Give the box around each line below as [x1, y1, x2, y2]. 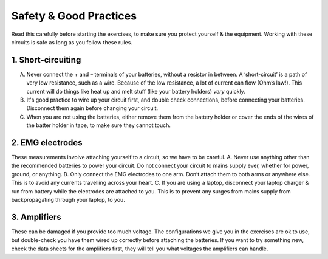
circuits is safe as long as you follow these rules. [11, 38, 133, 46]
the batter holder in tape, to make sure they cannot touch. [26, 122, 171, 129]
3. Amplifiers [11, 212, 61, 222]
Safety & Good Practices [11, 9, 137, 22]
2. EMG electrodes [11, 137, 83, 148]
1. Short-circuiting [11, 55, 81, 65]
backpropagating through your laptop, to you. [11, 196, 126, 204]
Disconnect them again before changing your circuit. [26, 105, 159, 112]
